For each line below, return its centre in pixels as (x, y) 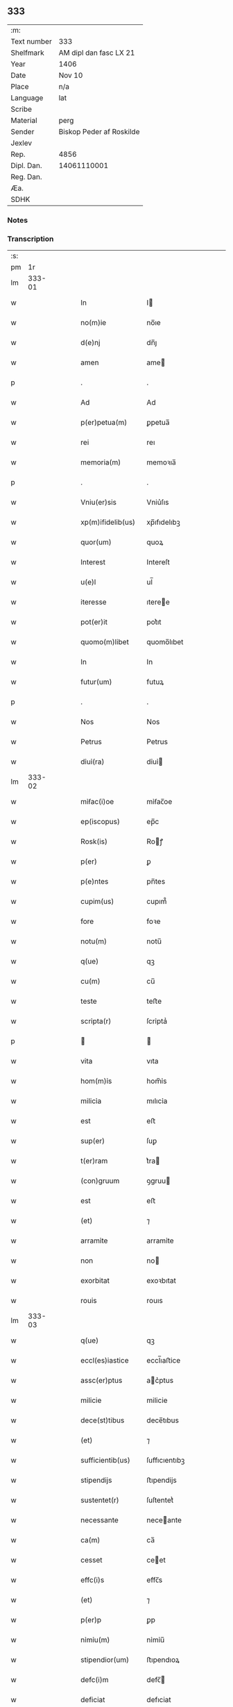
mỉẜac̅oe (159, 802)
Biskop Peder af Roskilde (99, 131)
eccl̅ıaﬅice (164, 1361)
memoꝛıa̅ (161, 462)
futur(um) (96, 682)
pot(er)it (94, 622)
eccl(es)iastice (105, 1361)
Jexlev (21, 143)
